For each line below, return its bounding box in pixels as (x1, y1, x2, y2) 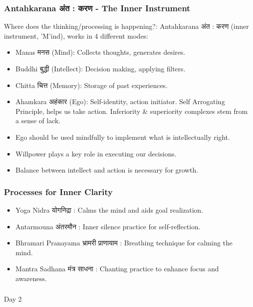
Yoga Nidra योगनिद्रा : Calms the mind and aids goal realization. (15, 204, 203, 215)
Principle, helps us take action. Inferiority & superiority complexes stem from (15, 106, 248, 116)
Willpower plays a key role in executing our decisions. (15, 148, 177, 158)
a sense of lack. (15, 115, 61, 126)
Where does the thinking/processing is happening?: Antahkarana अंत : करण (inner (4, 21, 249, 31)
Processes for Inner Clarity (4, 185, 113, 197)
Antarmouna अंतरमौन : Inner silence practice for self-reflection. (15, 221, 201, 231)
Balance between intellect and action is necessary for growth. (15, 165, 198, 175)
